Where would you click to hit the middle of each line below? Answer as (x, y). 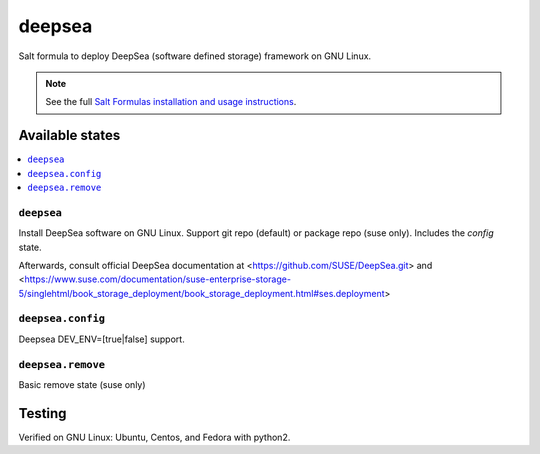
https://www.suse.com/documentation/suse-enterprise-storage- (158, 279)
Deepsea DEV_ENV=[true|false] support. (101, 339)
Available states (69, 135)
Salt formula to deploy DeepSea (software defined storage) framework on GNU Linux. (195, 56)
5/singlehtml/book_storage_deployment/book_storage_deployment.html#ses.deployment (201, 293)
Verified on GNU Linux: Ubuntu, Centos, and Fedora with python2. (154, 437)
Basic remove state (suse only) (82, 384)
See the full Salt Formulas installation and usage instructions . (171, 102)
